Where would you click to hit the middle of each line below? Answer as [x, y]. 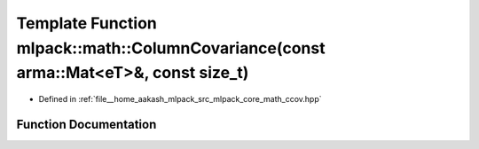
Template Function [86, 23]
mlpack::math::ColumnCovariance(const [171, 48]
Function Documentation [86, 124]
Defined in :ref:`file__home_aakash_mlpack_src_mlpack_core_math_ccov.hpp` [181, 99]
